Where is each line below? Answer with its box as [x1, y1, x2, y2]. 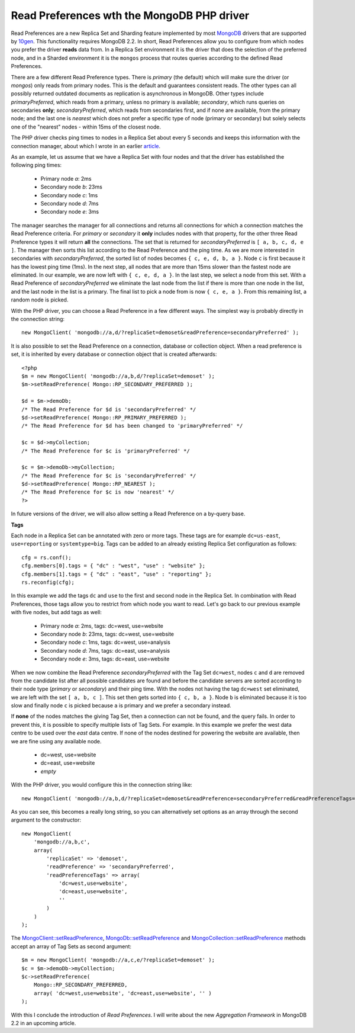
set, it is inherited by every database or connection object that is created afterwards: [11, 351, 217, 358]
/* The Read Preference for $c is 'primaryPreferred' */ [21, 447, 191, 454]
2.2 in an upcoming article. [11, 1019, 76, 1026]
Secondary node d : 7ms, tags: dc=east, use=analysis [40, 647, 170, 654]
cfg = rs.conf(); [21, 554, 72, 561]
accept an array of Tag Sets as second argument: [11, 942, 132, 950]
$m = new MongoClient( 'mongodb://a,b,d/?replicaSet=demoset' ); [21, 373, 215, 379]
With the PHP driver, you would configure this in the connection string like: [11, 781, 192, 788]
